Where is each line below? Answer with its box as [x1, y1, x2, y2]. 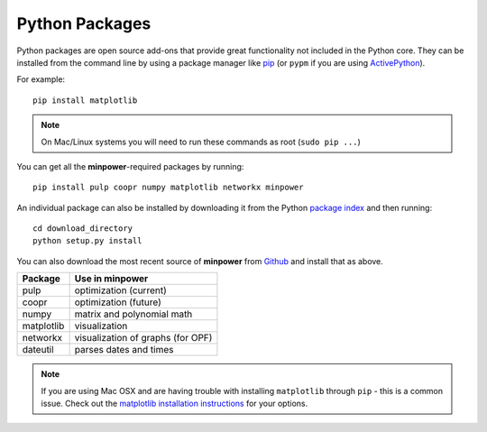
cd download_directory [32, 224, 133, 234]
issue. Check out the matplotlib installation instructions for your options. [41, 398, 308, 409]
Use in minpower [74, 272, 149, 285]
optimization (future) [74, 296, 162, 308]
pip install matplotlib [32, 95, 138, 106]
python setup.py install [32, 235, 142, 246]
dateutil [22, 344, 54, 356]
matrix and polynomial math [74, 308, 193, 320]
